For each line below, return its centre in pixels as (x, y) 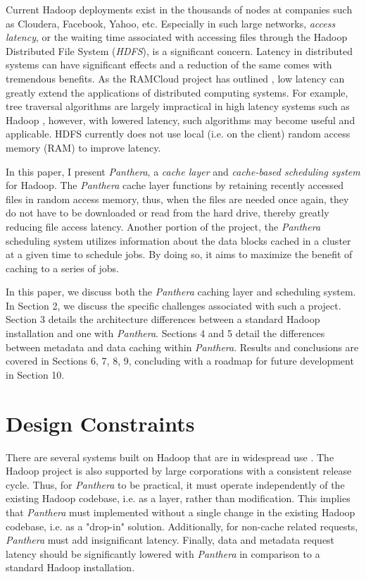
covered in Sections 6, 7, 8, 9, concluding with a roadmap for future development (180, 361)
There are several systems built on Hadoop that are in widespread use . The (170, 457)
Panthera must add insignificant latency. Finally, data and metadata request (170, 540)
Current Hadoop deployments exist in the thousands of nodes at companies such (179, 9)
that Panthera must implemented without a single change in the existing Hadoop (181, 512)
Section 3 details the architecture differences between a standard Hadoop (163, 319)
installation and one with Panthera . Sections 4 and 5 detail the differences (165, 333)
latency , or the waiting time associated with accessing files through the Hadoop (177, 37)
